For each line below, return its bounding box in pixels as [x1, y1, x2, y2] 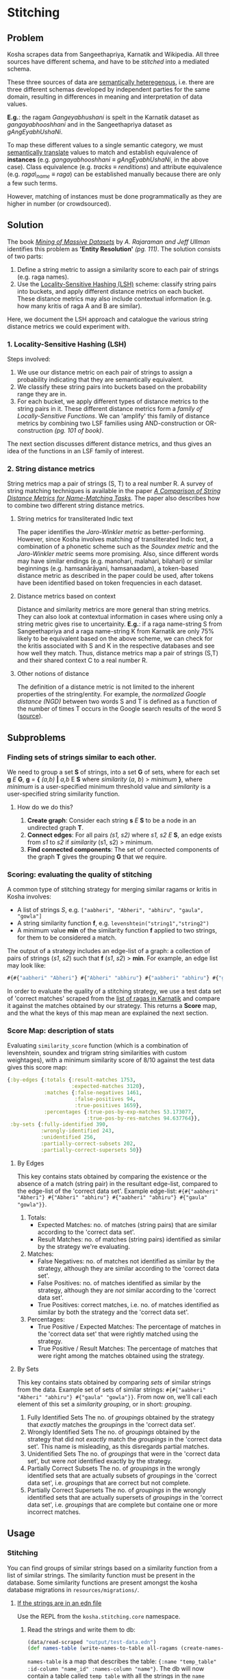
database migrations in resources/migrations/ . [7, 1585, 140, 1593]
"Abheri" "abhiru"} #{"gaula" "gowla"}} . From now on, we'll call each [16, 1392, 218, 1401]
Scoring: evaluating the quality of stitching [7, 870, 153, 879]
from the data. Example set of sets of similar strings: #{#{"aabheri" [16, 1385, 207, 1393]
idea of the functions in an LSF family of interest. [7, 446, 144, 455]
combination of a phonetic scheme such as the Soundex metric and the [16, 542, 219, 551]
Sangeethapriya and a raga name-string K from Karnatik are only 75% [16, 627, 214, 635]
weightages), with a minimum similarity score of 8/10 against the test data [7, 1056, 215, 1064]
